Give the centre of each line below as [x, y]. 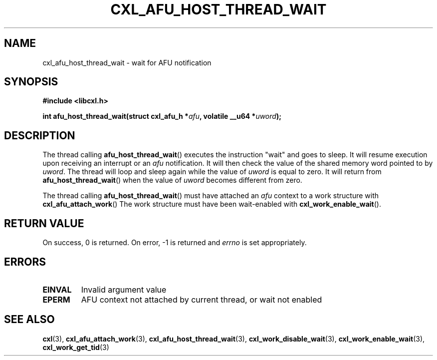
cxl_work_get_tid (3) [76, 347]
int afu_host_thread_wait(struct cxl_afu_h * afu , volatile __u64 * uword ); [162, 116]
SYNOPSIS [31, 82]
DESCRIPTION [40, 135]
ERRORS [25, 262]
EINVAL [57, 289]
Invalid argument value [124, 289]
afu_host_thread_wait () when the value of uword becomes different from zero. [172, 180]
